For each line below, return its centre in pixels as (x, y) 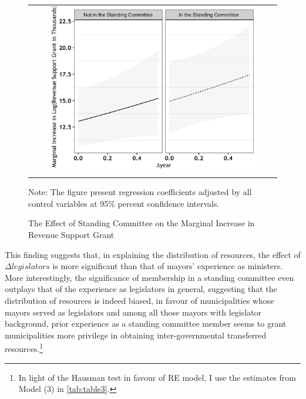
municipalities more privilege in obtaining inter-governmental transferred (136, 335)
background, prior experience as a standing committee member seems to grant (146, 323)
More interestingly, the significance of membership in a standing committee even (149, 277)
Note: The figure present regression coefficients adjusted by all (140, 192)
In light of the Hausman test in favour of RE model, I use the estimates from (157, 377)
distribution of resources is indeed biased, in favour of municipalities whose (139, 301)
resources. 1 (24, 348)
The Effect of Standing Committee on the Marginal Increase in (142, 223)
